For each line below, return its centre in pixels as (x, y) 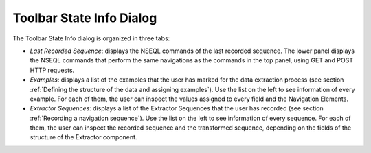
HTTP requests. (52, 70)
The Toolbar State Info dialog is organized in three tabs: (91, 38)
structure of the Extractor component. (83, 137)
